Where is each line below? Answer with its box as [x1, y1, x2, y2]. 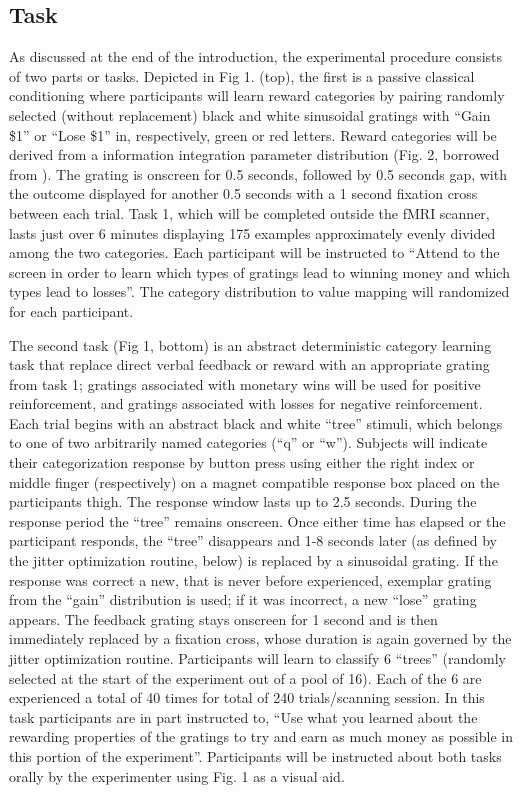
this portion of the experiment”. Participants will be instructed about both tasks [9, 745, 502, 766]
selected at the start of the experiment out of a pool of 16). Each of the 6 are [9, 667, 482, 688]
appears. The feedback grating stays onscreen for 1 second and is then [9, 608, 438, 629]
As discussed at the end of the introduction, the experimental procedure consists [9, 46, 503, 67]
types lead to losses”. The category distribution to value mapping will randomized [9, 281, 510, 302]
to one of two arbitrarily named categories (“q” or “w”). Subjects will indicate [9, 432, 488, 453]
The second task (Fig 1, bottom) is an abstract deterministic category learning [9, 334, 492, 355]
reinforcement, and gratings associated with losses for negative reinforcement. [9, 393, 483, 414]
